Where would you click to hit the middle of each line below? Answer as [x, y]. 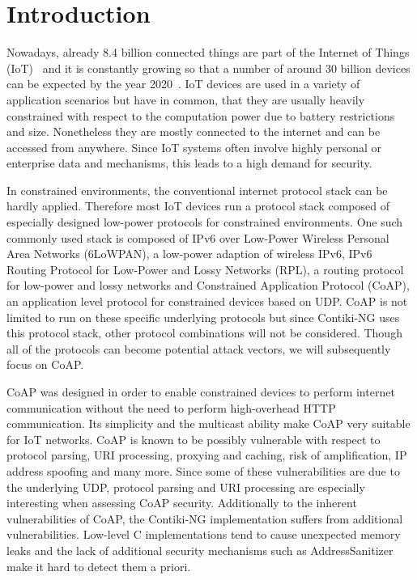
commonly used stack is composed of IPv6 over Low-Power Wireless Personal [198, 237]
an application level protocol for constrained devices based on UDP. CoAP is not [207, 301]
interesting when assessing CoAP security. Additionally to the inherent [182, 503]
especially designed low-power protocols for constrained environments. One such [205, 222]
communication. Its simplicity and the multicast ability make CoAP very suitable [208, 423]
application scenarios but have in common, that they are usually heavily [186, 99]
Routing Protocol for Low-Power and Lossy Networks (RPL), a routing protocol [205, 269]
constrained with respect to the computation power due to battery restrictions [201, 115]
